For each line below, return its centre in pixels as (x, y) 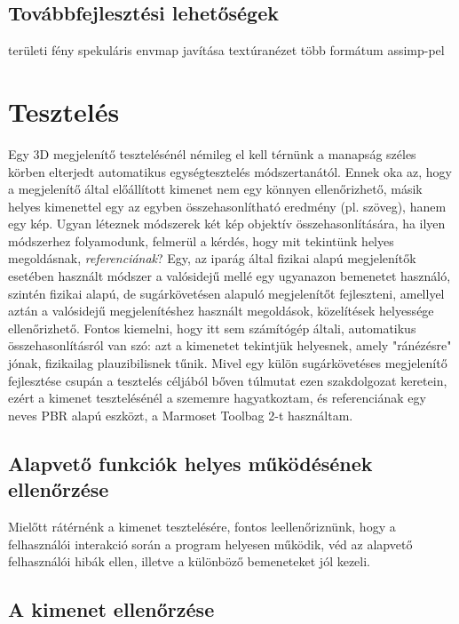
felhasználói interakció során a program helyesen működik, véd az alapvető (210, 544)
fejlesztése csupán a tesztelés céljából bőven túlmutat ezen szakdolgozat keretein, (228, 380)
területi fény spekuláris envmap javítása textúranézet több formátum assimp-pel (226, 50)
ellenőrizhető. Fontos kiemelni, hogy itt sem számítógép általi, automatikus (212, 328)
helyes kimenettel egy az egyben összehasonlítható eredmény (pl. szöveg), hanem (227, 206)
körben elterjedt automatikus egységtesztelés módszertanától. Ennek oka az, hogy (230, 171)
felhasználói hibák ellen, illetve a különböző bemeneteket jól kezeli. (190, 561)
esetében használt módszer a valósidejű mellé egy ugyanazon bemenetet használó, (229, 276)
